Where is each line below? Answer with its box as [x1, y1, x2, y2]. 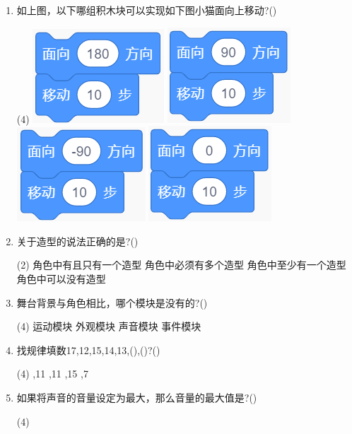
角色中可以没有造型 [16, 271, 106, 286]
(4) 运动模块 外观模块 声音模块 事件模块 [16, 319, 201, 334]
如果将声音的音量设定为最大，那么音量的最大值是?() [16, 389, 257, 404]
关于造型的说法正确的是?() [16, 233, 139, 248]
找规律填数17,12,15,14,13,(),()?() [16, 342, 160, 357]
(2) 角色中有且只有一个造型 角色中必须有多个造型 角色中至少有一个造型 [16, 257, 346, 272]
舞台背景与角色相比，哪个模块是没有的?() [16, 295, 208, 310]
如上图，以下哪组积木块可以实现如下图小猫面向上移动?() [16, 3, 277, 17]
